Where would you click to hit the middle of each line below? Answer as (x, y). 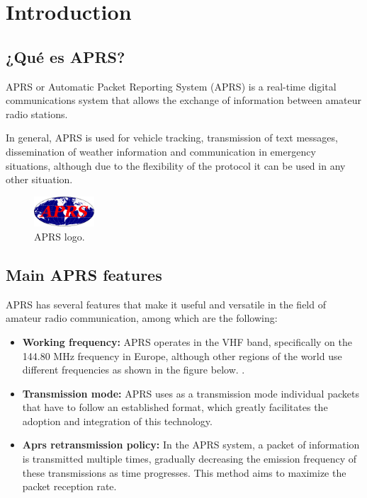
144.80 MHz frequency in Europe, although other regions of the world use (182, 355)
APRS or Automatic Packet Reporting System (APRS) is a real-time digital (171, 86)
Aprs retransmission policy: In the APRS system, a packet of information (191, 445)
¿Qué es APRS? (66, 56)
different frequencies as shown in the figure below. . (134, 370)
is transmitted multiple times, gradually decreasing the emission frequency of (189, 459)
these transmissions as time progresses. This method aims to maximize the (184, 472)
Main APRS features (84, 274)
